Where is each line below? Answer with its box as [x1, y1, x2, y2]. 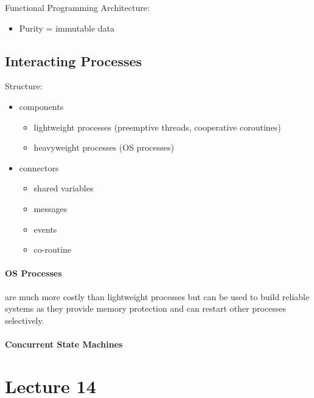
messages [33, 202, 68, 214]
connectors [19, 161, 59, 174]
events [33, 222, 57, 235]
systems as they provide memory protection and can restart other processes [5, 302, 287, 315]
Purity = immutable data [19, 21, 114, 34]
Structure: [5, 80, 43, 92]
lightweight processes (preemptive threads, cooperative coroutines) [33, 120, 281, 133]
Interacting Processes [5, 51, 142, 70]
